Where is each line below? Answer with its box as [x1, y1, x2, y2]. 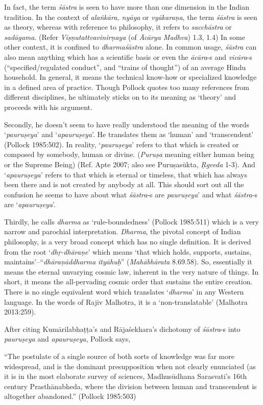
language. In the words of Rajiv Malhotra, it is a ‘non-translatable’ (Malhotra [4, 296, 248, 307]
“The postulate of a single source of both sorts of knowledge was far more [4, 351, 234, 361]
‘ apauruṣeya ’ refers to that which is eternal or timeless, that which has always [4, 169, 247, 179]
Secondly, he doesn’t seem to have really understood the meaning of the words [4, 119, 249, 129]
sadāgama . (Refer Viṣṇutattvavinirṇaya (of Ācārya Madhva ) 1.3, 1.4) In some [4, 31, 245, 42]
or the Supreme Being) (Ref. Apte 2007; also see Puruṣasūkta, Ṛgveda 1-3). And [4, 159, 255, 169]
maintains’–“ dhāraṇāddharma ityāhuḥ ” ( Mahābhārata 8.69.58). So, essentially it [4, 256, 252, 267]
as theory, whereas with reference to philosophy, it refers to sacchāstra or [4, 21, 232, 32]
